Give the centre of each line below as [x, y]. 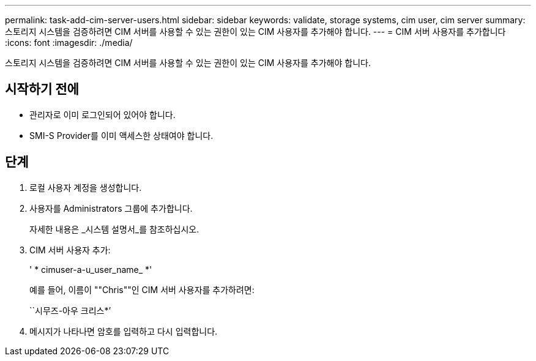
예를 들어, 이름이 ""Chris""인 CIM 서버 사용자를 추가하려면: [142, 289]
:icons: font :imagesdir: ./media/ [69, 43]
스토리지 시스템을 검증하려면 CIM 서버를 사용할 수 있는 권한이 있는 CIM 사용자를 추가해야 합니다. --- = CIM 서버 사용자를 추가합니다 [255, 32]
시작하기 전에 [42, 89]
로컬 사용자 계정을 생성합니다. [86, 187]
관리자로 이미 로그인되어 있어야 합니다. [102, 114]
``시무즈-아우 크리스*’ [70, 310]
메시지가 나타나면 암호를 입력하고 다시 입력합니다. [124, 331]
